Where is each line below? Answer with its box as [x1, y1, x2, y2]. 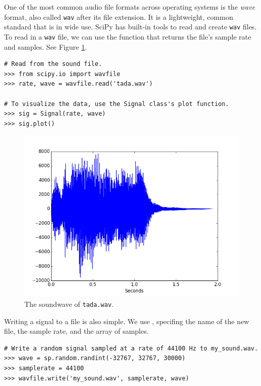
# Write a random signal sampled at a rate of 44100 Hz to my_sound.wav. [4, 344, 258, 352]
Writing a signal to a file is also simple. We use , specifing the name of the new [4, 315, 249, 326]
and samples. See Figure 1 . [4, 41, 87, 52]
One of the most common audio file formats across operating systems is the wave [4, 2, 255, 12]
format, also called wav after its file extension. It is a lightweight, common [4, 11, 233, 22]
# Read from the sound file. [4, 60, 102, 68]
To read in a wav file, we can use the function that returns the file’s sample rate [4, 31, 251, 42]
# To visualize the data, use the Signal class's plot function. [4, 100, 229, 108]
